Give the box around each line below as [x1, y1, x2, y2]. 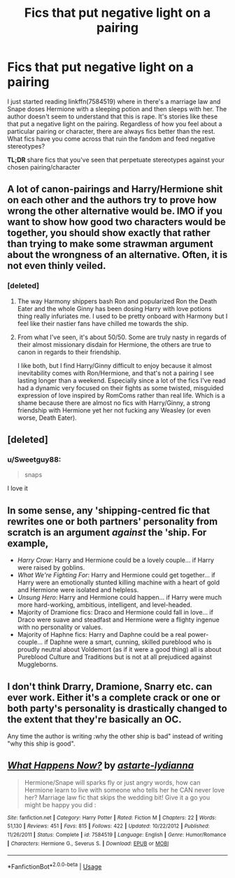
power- [187, 631, 209, 639]
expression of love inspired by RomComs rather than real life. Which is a [17, 391, 225, 399]
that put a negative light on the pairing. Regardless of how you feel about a [7, 119, 222, 128]
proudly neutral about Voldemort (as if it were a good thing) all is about [17, 645, 222, 654]
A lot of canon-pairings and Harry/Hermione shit [7, 184, 223, 196]
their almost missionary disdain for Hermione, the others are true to [17, 340, 212, 348]
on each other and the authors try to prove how [7, 194, 217, 206]
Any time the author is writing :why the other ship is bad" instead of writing [7, 732, 223, 740]
